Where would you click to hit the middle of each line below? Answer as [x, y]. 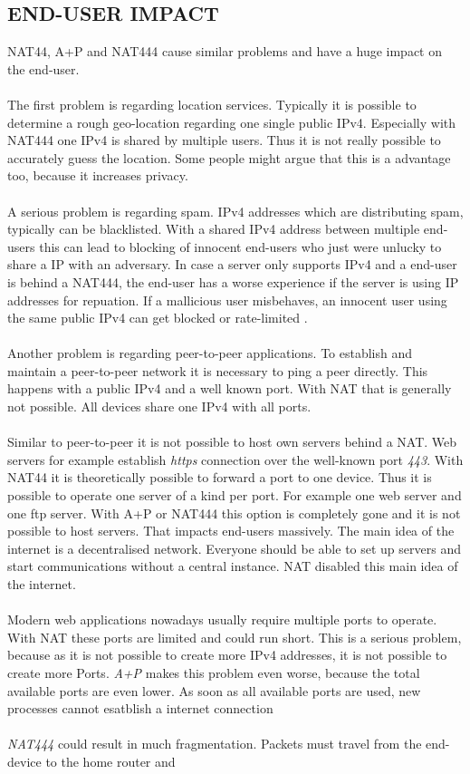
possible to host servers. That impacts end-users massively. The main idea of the [231, 531]
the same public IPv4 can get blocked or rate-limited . [158, 318]
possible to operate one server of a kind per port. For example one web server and [235, 495]
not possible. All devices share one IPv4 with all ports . [159, 406]
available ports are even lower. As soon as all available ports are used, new [214, 690]
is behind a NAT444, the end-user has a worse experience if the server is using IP [233, 281]
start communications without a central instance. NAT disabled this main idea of [233, 566]
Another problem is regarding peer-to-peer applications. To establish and [210, 353]
